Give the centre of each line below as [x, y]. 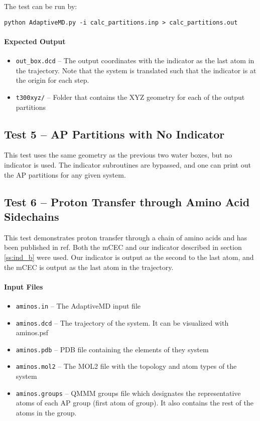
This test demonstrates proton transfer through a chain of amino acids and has [126, 237]
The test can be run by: [41, 6]
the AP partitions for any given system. [65, 174]
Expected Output [35, 41]
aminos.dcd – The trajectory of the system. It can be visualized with [122, 322]
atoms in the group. [46, 412]
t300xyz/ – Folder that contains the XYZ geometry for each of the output [130, 97]
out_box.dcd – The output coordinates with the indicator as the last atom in [135, 60]
